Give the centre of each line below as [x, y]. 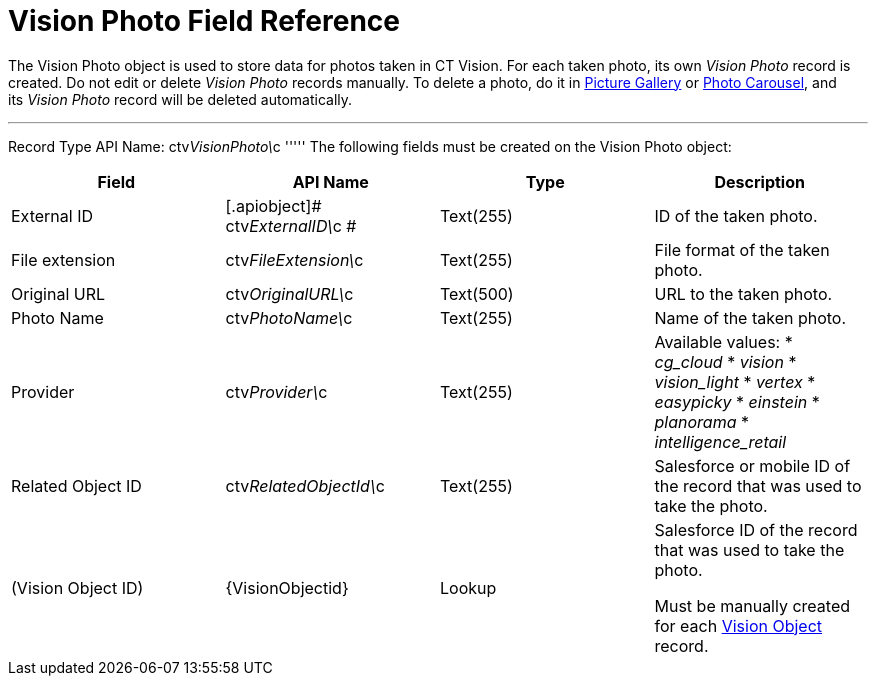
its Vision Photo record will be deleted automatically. [180, 99]
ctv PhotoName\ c [289, 317]
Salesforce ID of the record [756, 529]
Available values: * [723, 341]
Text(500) [477, 293]
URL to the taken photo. [743, 293]
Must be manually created [752, 605]
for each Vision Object [738, 625]
